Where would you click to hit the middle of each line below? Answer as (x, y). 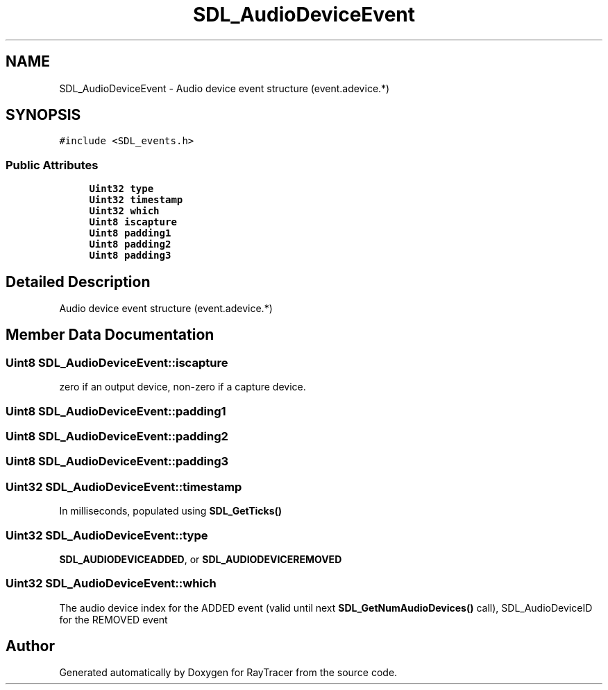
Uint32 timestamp (136, 200)
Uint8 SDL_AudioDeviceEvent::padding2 (117, 436)
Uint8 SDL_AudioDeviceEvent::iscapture (117, 362)
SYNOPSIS (43, 115)
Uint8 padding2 (130, 244)
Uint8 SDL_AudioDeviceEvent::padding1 (116, 411)
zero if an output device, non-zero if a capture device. (183, 387)
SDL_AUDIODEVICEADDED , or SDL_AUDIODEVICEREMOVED (201, 559)
